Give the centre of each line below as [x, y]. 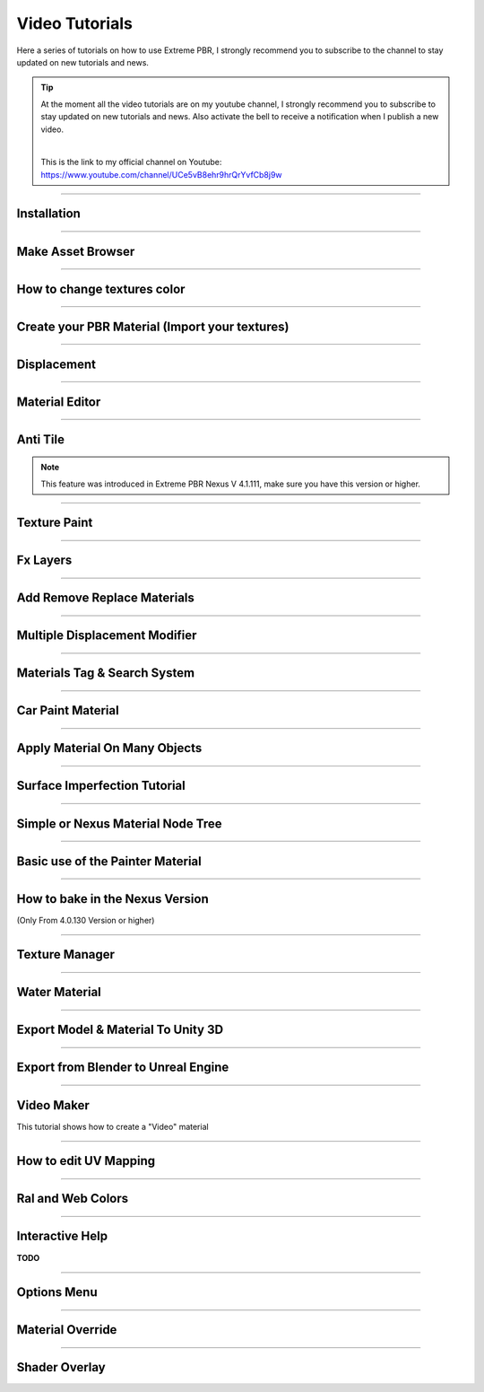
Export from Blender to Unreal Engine [123, 1068]
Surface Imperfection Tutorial [101, 786]
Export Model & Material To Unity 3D [120, 1030]
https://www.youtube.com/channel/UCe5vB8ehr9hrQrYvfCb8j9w [161, 174]
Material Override [67, 1330]
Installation [48, 214]
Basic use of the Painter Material [109, 861]
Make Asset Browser [76, 251]
